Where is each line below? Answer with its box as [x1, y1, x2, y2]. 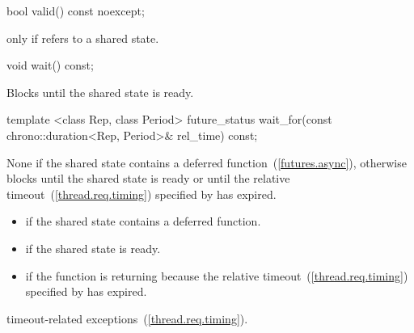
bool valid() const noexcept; [6, 2, 145, 19]
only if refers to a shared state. [6, 29, 159, 46]
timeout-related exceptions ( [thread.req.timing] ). [6, 310, 248, 327]
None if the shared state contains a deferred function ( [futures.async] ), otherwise [6, 154, 407, 171]
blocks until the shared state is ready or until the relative [6, 170, 290, 187]
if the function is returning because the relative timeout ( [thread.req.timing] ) [25, 267, 408, 284]
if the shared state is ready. [25, 239, 161, 256]
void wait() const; [6, 57, 94, 74]
